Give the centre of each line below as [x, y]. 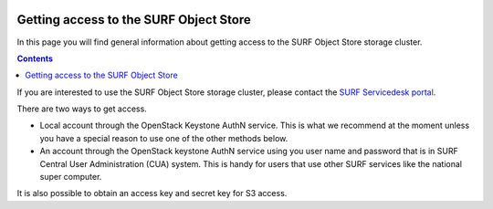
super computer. [71, 177]
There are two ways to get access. [82, 109]
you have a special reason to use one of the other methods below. [164, 138]
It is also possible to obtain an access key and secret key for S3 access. [152, 193]
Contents [35, 58]
